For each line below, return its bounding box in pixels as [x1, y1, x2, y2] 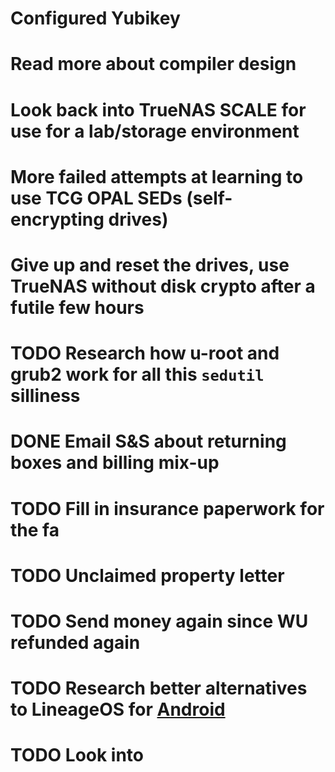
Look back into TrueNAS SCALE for [10, 98, 307, 121]
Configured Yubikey [10, 7, 181, 30]
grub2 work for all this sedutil [10, 363, 265, 386]
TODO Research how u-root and [10, 342, 280, 365]
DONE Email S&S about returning [10, 430, 287, 453]
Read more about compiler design [10, 53, 297, 76]
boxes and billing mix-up [10, 452, 220, 474]
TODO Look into [10, 744, 145, 767]
